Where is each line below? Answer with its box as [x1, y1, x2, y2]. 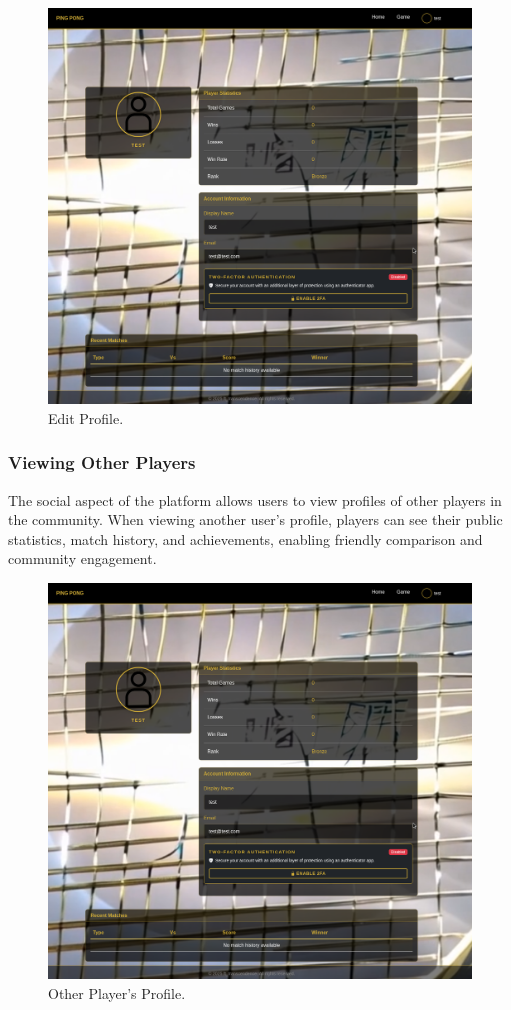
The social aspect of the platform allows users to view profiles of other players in [8, 489, 502, 510]
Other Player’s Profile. [48, 982, 186, 1003]
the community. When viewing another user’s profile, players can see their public [8, 509, 503, 530]
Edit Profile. [48, 407, 124, 428]
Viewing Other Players [8, 450, 196, 475]
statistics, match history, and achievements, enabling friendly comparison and [8, 528, 483, 549]
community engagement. [8, 548, 157, 569]
